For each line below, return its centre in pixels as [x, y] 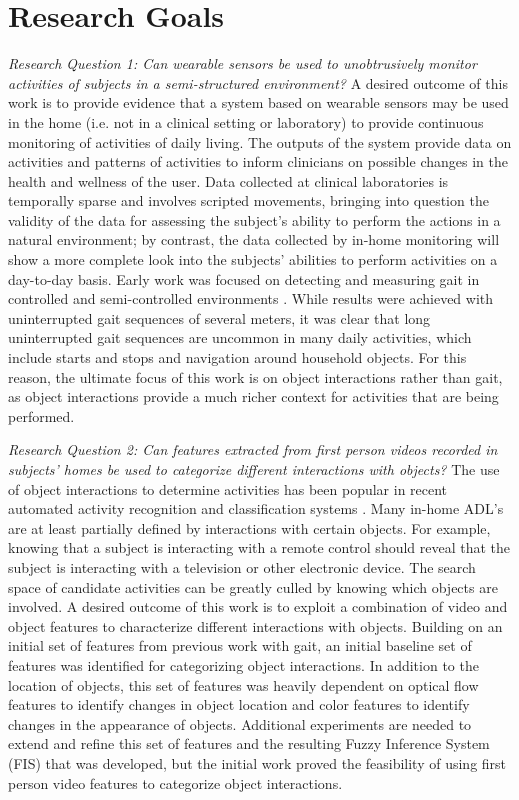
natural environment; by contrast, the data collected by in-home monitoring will [254, 239]
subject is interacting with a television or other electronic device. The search [242, 566]
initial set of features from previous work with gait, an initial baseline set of [240, 645]
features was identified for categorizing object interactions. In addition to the [243, 664]
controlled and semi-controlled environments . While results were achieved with [251, 298]
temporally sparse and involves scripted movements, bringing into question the [248, 200]
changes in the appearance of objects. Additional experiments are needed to [240, 723]
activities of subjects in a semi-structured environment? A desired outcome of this [258, 82]
